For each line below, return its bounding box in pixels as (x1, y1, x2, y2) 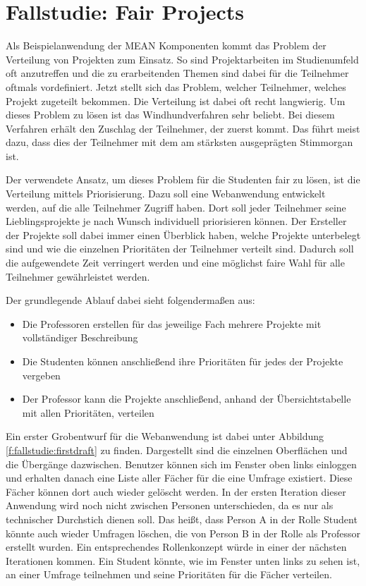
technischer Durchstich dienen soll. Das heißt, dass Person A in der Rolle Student (6, 511, 358, 526)
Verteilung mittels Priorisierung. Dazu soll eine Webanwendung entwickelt (6, 186, 326, 201)
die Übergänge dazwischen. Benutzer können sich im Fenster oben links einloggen (6, 456, 357, 471)
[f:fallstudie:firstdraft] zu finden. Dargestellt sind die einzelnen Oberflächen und (6, 442, 348, 457)
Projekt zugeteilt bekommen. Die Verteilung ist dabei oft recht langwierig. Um (6, 93, 346, 108)
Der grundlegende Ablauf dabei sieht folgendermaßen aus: (6, 293, 255, 307)
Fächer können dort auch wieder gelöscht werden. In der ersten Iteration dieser (6, 484, 346, 499)
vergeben (22, 367, 61, 382)
